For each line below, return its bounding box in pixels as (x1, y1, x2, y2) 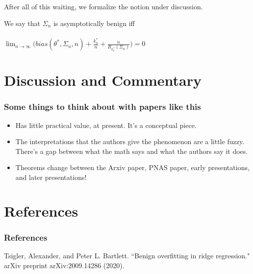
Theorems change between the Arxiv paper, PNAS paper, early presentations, (15, 162, 250, 173)
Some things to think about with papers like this (4, 100, 201, 113)
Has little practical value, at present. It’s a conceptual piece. (15, 120, 197, 130)
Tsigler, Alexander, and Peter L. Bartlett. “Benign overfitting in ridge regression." (4, 250, 250, 261)
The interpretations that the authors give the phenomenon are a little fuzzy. (15, 136, 245, 147)
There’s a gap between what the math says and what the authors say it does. (15, 146, 248, 156)
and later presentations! (15, 172, 87, 182)
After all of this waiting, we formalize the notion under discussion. (4, 1, 203, 11)
